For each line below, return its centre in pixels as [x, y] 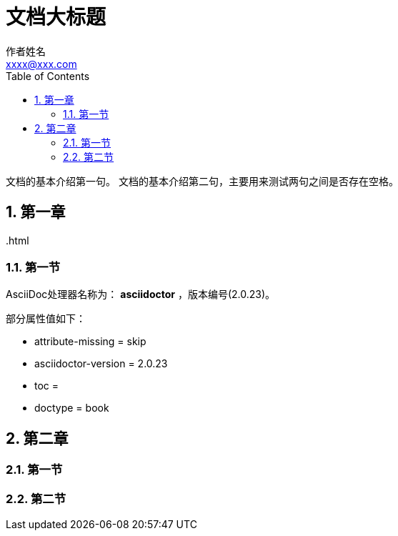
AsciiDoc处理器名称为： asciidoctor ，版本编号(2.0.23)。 [141, 294]
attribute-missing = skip [90, 342]
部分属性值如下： [46, 319]
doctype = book [72, 408]
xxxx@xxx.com [41, 64]
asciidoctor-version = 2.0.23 [101, 364]
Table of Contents [48, 76]
